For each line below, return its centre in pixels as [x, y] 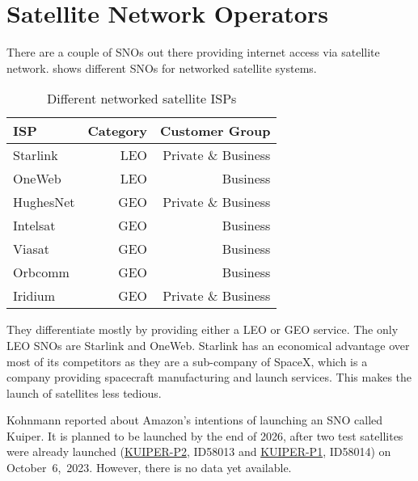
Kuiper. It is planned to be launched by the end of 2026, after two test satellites [205, 435]
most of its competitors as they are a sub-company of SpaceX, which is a [187, 361]
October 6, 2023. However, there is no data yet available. [149, 468]
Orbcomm [41, 272]
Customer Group [215, 131]
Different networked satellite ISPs [141, 99]
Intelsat [34, 226]
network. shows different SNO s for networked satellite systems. [162, 68]
